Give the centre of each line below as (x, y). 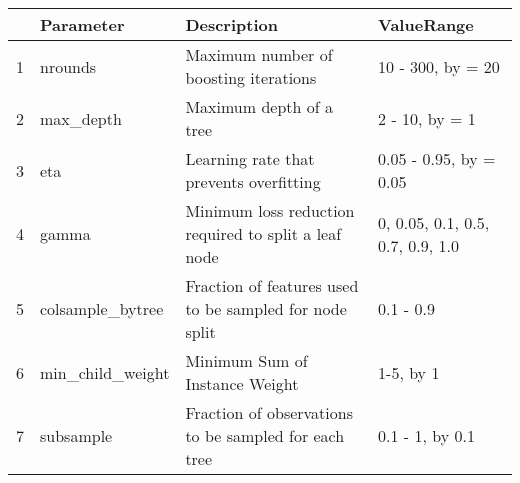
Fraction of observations (269, 412)
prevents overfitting (253, 181)
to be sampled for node (266, 308)
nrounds (68, 66)
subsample (76, 435)
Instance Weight (242, 383)
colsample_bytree (102, 308)
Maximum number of (259, 54)
